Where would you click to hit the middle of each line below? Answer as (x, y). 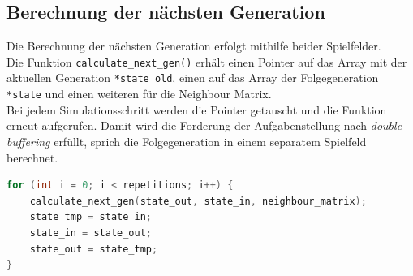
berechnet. (32, 157)
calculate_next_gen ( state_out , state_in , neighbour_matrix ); (198, 201)
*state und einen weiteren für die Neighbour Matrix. (139, 94)
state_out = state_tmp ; (94, 249)
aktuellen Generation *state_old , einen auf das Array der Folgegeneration (193, 78)
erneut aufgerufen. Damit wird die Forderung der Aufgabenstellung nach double (204, 125)
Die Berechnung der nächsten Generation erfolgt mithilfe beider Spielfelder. (194, 46)
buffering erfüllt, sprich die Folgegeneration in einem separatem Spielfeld (187, 141)
